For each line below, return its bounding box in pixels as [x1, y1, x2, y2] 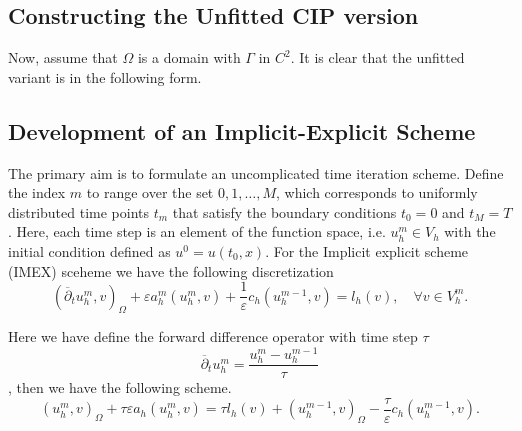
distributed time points [8, 201, 149, 222]
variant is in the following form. [8, 66, 202, 87]
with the [444, 221, 496, 242]
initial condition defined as [8, 240, 171, 261]
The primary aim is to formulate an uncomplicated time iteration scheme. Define [8, 162, 504, 183]
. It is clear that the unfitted [290, 47, 465, 68]
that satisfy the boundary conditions [172, 201, 397, 222]
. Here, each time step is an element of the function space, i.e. [8, 221, 386, 242]
